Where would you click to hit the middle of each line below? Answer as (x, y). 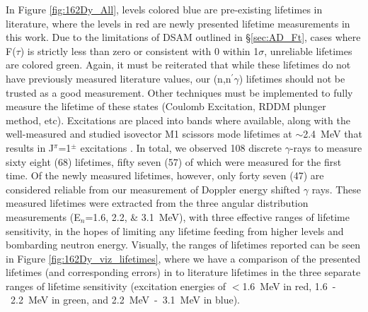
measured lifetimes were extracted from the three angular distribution (157, 203)
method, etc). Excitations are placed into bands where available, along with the (178, 120)
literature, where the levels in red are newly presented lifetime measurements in (178, 23)
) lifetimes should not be (292, 78)
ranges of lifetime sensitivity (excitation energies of (116, 286)
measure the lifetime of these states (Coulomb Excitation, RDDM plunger (166, 106)
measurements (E (43, 216)
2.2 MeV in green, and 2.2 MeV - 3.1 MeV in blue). (125, 300)
